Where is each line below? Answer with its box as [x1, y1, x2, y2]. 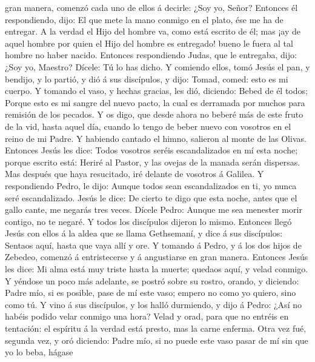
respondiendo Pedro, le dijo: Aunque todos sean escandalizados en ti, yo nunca [5, 179, 297, 192]
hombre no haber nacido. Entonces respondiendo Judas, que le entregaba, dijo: [5, 49, 297, 61]
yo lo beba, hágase [5, 346, 73, 358]
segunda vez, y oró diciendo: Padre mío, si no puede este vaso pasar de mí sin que [5, 334, 308, 346]
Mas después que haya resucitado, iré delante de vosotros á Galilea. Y [5, 167, 264, 180]
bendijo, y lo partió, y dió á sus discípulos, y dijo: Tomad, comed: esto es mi [5, 72, 288, 85]
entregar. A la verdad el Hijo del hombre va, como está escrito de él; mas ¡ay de [5, 25, 301, 38]
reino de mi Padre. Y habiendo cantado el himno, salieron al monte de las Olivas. [5, 132, 307, 144]
